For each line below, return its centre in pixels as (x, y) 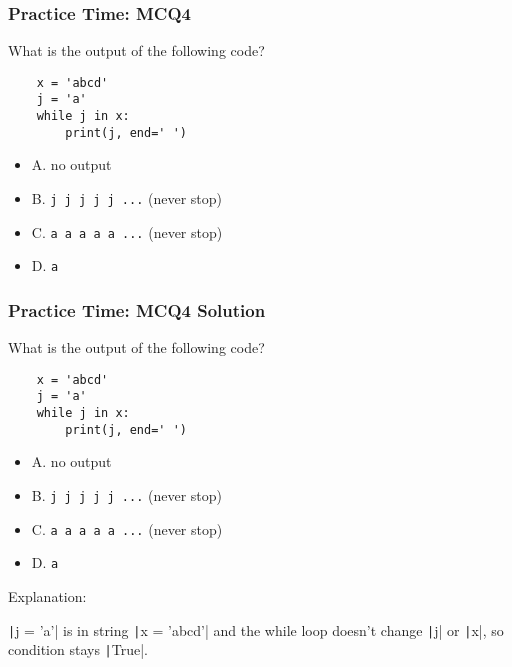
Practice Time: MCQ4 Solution (137, 309)
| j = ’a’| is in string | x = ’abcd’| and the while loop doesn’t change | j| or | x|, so (256, 629)
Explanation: (47, 596)
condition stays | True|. (78, 649)
